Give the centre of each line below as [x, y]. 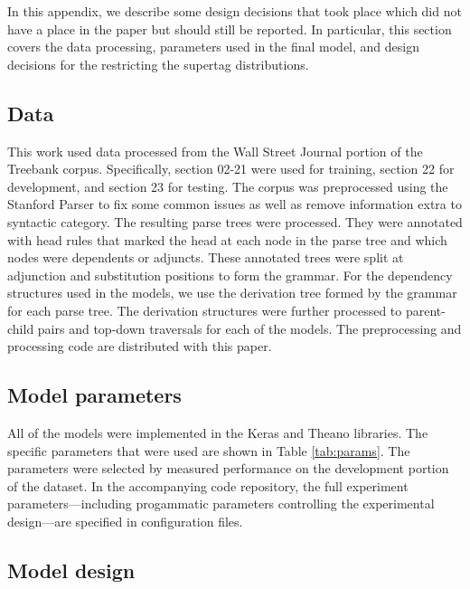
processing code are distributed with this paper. [140, 346]
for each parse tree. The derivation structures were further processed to [205, 310]
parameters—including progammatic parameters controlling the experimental [221, 503]
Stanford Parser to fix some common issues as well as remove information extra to [235, 204]
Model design [71, 570]
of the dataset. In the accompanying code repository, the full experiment [208, 485]
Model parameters [94, 395]
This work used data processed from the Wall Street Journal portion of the [215, 151]
